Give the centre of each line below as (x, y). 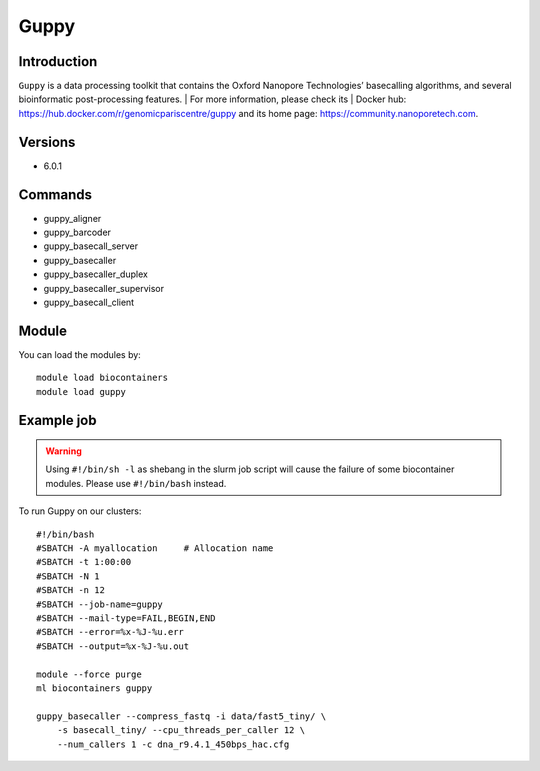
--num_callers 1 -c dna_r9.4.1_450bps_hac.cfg (173, 744)
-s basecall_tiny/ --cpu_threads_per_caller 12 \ (180, 730)
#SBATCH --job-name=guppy (100, 604)
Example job (57, 420)
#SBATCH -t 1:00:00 (84, 562)
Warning (63, 451)
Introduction (58, 61)
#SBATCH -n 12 (70, 590)
